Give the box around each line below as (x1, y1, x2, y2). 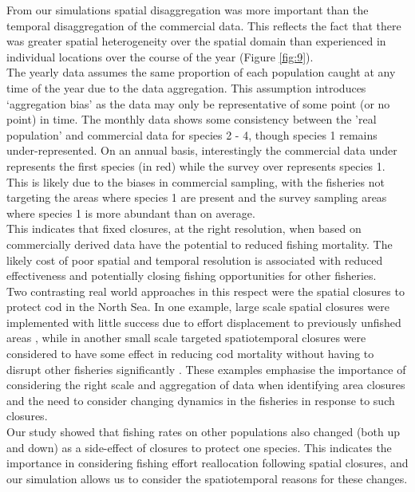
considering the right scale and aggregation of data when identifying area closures (6, 376, 405, 393)
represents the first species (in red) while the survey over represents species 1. (6, 157, 385, 174)
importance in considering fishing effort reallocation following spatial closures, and (6, 455, 409, 471)
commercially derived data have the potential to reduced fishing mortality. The (6, 235, 393, 252)
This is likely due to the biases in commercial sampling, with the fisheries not (6, 173, 385, 190)
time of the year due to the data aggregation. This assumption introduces (6, 79, 366, 96)
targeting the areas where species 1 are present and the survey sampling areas (6, 189, 387, 206)
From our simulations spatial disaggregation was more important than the (6, 2, 369, 18)
